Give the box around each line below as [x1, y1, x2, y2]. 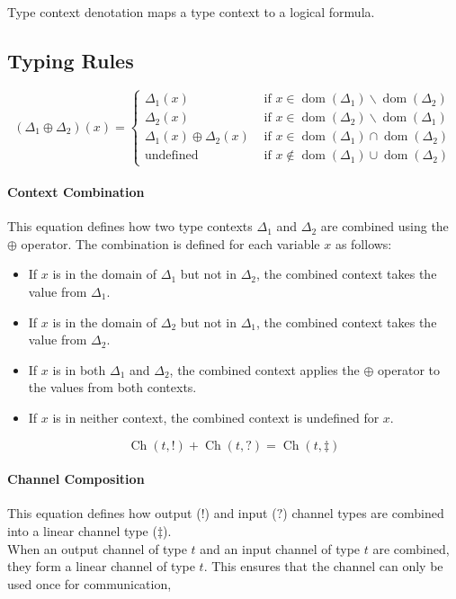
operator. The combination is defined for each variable [21, 234, 320, 253]
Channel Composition [7, 469, 145, 488]
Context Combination [7, 183, 145, 201]
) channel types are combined [282, 504, 444, 523]
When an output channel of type [7, 539, 187, 558]
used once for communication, [7, 574, 172, 593]
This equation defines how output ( [7, 504, 201, 523]
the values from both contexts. [28, 378, 197, 397]
